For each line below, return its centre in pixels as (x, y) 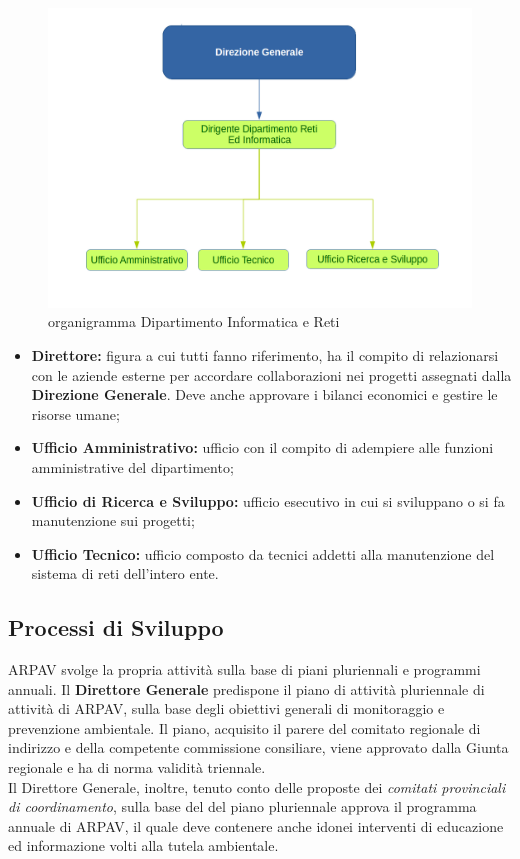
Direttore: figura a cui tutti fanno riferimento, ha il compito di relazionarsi (265, 354)
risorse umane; (75, 413)
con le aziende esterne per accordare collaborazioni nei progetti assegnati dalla (271, 374)
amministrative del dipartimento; (132, 466)
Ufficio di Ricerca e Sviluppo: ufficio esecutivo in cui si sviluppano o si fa (268, 500)
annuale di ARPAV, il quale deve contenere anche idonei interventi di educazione (256, 825)
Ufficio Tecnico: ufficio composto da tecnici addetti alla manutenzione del (263, 553)
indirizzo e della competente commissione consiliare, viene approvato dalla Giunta (258, 747)
